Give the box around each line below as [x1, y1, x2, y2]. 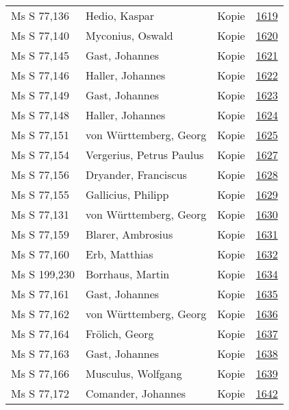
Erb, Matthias [85, 246, 153, 262]
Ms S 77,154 [11, 147, 69, 162]
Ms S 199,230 [11, 266, 75, 282]
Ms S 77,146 [11, 67, 69, 83]
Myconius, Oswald [85, 27, 173, 43]
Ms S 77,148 [11, 107, 69, 123]
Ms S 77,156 [11, 167, 69, 182]
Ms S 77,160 [11, 246, 69, 262]
